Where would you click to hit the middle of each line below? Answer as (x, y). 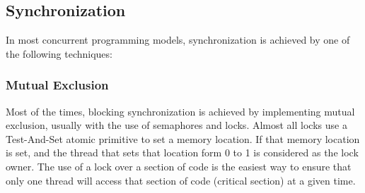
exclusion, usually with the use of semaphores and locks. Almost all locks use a (176, 125)
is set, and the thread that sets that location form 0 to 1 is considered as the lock (182, 152)
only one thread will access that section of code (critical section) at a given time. (181, 180)
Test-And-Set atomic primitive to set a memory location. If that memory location (183, 138)
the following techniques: (59, 53)
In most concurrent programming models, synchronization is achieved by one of (178, 40)
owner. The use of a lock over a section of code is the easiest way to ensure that (179, 166)
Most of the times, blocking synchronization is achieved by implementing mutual (180, 111)
